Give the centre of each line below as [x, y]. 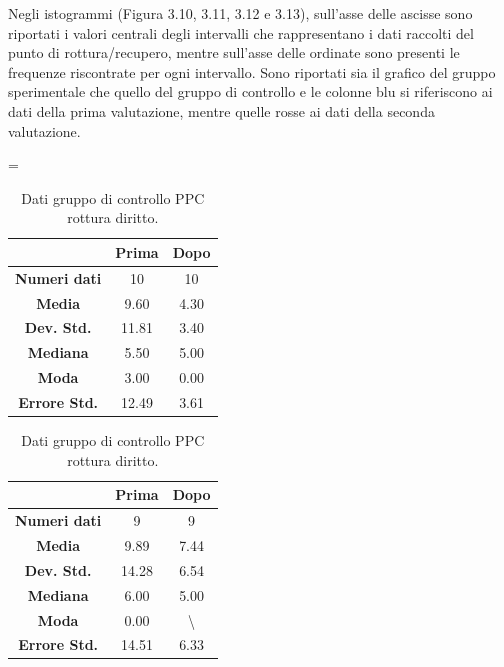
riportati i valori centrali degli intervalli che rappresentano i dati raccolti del [241, 32]
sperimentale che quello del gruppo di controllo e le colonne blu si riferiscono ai [250, 91]
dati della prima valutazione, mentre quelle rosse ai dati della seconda [221, 110]
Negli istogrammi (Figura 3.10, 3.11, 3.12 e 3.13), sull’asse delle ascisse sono [240, 13]
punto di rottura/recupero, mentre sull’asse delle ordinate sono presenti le [234, 52]
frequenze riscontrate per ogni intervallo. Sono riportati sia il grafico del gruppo [252, 71]
